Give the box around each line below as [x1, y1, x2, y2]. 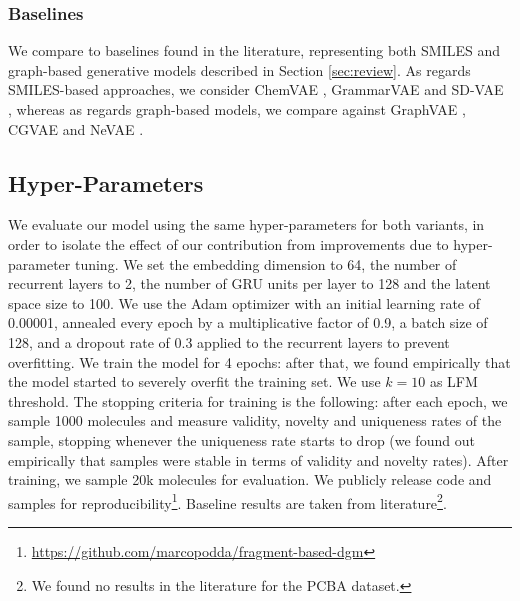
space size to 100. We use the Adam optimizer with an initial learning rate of [8, 292, 481, 313]
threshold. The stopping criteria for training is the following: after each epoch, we [8, 390, 508, 411]
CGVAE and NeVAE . [8, 118, 144, 139]
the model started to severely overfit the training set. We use [8, 371, 381, 392]
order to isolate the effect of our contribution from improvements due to [8, 233, 449, 254]
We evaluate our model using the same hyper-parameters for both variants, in [8, 214, 485, 235]
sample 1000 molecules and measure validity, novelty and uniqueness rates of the [8, 410, 502, 431]
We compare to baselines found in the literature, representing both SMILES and [8, 40, 501, 61]
